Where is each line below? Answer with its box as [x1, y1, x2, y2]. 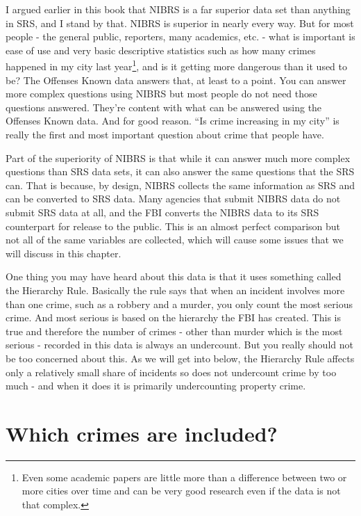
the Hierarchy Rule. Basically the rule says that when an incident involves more [6, 282, 345, 297]
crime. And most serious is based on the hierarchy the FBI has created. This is [6, 310, 341, 325]
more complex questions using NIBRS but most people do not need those [6, 86, 317, 101]
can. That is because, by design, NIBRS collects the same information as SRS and [6, 177, 355, 192]
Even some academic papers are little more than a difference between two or [22, 469, 347, 484]
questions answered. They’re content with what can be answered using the [6, 99, 322, 114]
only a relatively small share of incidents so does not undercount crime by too [6, 364, 337, 379]
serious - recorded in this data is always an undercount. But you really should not [6, 337, 353, 352]
